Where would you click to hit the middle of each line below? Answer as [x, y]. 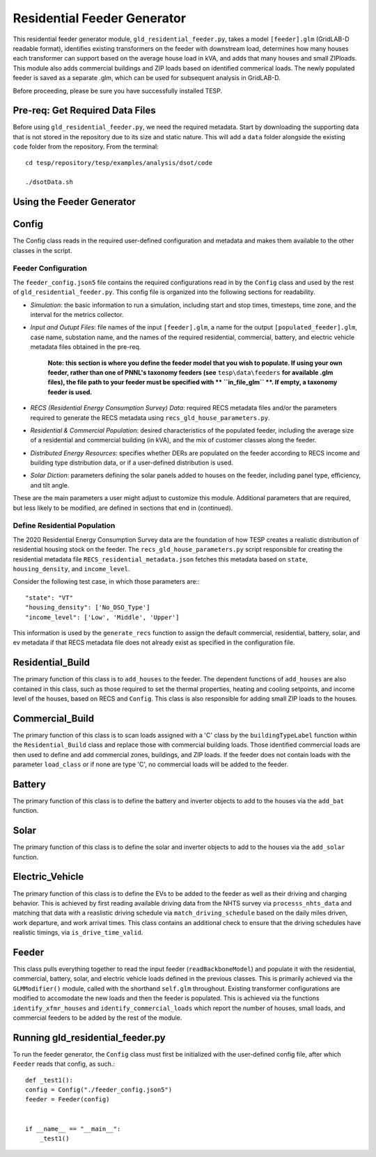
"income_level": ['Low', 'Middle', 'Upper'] [103, 617]
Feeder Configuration [50, 268]
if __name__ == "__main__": [73, 1129]
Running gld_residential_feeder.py [89, 1038]
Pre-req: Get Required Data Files [84, 110]
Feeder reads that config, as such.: [64, 1064]
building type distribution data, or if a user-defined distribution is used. [132, 463]
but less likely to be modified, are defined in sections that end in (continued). [123, 508]
